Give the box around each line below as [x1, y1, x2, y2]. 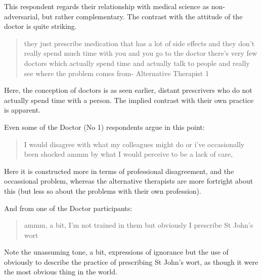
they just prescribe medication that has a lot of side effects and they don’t [24, 38, 255, 48]
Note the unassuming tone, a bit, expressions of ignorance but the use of [4, 247, 229, 257]
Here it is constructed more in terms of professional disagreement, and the [4, 165, 234, 176]
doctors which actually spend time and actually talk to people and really [24, 57, 250, 68]
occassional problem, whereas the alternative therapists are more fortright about [4, 176, 253, 186]
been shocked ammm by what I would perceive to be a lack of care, [24, 149, 233, 159]
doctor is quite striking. [4, 21, 77, 31]
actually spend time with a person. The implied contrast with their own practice [4, 94, 254, 105]
